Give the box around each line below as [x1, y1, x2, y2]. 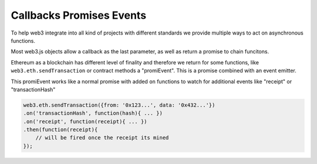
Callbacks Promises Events [11, 9, 147, 22]
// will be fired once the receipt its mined [35, 135, 169, 141]
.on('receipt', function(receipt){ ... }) [23, 118, 147, 125]
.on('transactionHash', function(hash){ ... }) [23, 110, 163, 117]
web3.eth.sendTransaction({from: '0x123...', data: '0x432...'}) [23, 101, 215, 108]
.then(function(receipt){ [23, 127, 98, 133]
